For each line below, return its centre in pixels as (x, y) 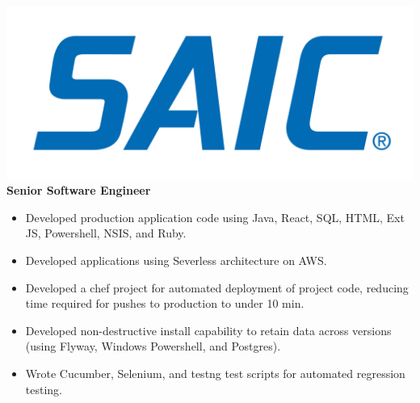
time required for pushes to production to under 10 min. (165, 303)
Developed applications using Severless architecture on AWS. (176, 260)
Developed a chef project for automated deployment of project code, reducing (217, 287)
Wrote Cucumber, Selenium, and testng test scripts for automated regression (215, 373)
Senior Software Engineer (79, 190)
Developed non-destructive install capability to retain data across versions (208, 330)
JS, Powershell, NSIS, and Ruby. (106, 233)
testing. (44, 389)
